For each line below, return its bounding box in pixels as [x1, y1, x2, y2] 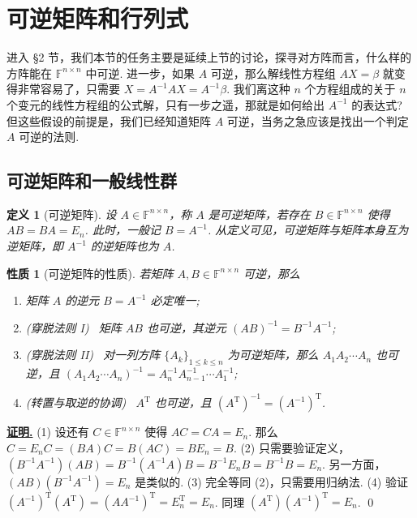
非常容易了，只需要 [17, 80, 120, 97]
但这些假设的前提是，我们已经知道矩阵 [6, 112, 211, 129]
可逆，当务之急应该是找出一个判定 [226, 112, 409, 129]
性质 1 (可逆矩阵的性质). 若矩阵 [6, 264, 174, 281]
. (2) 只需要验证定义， [233, 439, 350, 456]
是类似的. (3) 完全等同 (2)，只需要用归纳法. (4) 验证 [135, 473, 408, 490]
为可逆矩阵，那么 [227, 346, 319, 363]
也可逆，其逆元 [146, 319, 226, 336]
